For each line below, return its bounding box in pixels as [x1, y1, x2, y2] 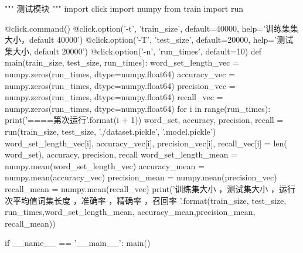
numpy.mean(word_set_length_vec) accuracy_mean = [5, 159, 205, 172]
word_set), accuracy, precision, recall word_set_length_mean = [5, 148, 238, 160]
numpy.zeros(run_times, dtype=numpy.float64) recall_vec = [5, 91, 223, 103]
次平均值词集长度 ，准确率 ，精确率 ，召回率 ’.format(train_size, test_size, [5, 194, 287, 206]
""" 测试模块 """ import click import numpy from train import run [5, 2, 243, 14]
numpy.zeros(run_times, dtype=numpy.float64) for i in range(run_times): [5, 102, 271, 114]
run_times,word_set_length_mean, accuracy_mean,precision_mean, [5, 206, 256, 218]
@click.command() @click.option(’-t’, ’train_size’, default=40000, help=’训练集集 [5, 22, 299, 34]
